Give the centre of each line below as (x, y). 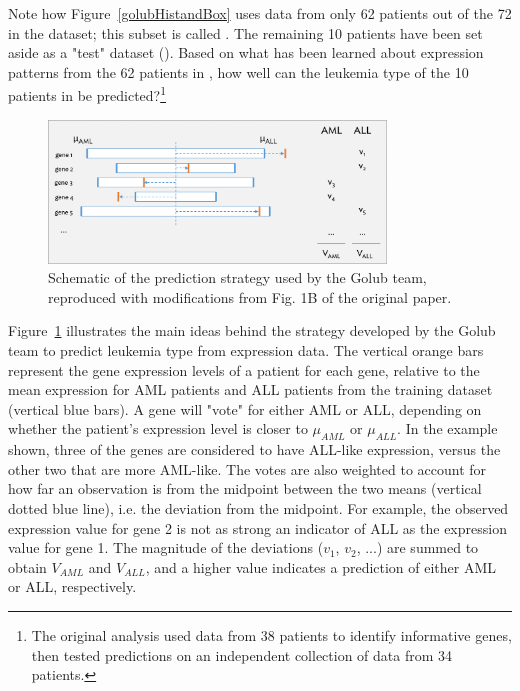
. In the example (447, 428)
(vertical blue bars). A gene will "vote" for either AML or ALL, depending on (245, 408)
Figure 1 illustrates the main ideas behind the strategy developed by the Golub (252, 330)
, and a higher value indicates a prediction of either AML (321, 566)
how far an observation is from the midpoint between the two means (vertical (245, 488)
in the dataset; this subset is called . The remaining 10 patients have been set (245, 32)
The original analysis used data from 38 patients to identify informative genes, (271, 635)
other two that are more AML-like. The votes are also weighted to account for (247, 468)
